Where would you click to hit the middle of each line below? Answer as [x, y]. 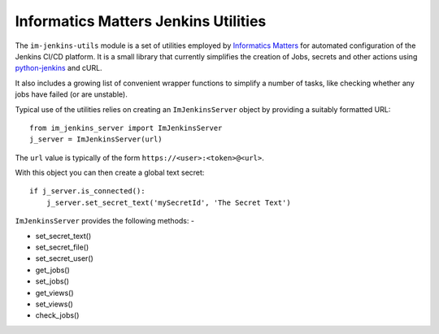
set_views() [54, 304]
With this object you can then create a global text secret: [110, 173]
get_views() [54, 293]
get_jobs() [53, 270]
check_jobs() [57, 315]
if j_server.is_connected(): [87, 191]
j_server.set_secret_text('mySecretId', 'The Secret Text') [169, 202]
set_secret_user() [64, 258]
